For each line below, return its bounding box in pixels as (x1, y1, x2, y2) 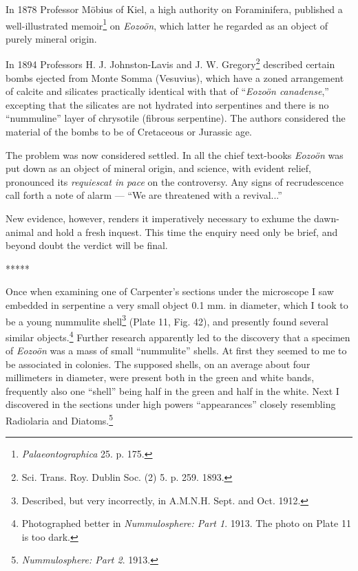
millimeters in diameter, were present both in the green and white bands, (6, 370, 315, 385)
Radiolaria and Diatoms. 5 (6, 411, 114, 427)
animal (6, 224, 34, 239)
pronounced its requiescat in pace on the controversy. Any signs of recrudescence (6, 174, 344, 188)
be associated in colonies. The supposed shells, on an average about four (6, 356, 310, 371)
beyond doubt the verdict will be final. (6, 238, 168, 252)
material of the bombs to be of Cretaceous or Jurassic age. (6, 125, 253, 139)
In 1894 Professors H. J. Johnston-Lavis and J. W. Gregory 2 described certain (6, 55, 335, 72)
